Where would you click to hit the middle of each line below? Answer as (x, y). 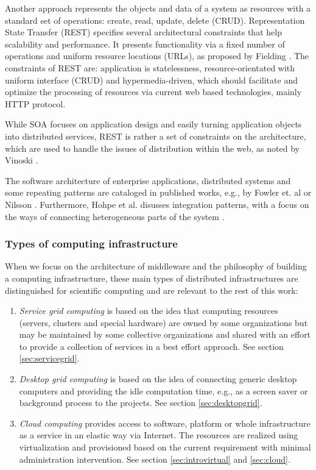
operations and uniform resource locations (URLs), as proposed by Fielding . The (157, 56)
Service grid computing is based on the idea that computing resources (149, 311)
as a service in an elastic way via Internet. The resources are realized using (159, 435)
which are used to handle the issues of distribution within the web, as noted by (152, 148)
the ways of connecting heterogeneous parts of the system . (115, 216)
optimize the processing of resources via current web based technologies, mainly (153, 92)
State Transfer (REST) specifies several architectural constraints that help (143, 32)
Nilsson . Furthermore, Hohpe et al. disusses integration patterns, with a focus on (157, 204)
